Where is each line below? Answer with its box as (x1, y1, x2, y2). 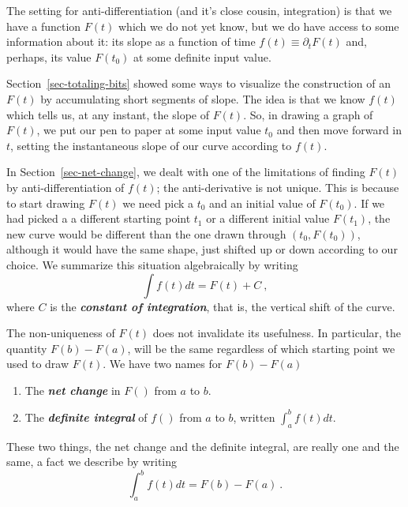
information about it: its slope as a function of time (6, 33, 256, 50)
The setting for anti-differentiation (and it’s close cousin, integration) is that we (6, 2, 392, 18)
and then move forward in (276, 122, 402, 138)
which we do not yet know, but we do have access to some (118, 17, 399, 34)
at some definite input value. (133, 48, 271, 65)
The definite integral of (24, 408, 148, 425)
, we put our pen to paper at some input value (36, 122, 261, 138)
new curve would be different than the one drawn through (6, 225, 286, 242)
